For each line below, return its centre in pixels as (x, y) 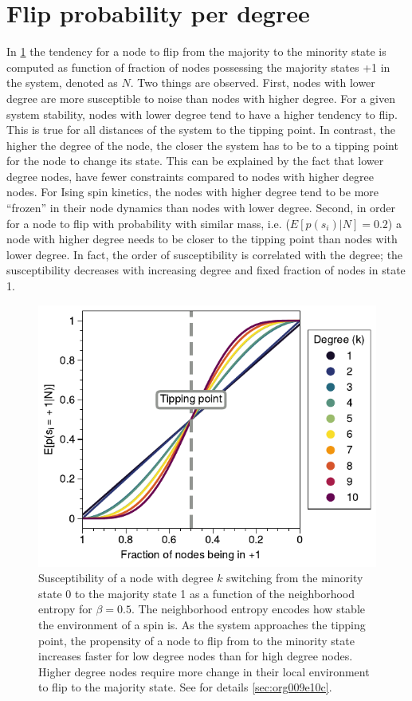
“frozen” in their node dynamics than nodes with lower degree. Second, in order (201, 208)
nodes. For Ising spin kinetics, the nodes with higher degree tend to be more (193, 192)
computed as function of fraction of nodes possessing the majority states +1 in (198, 67)
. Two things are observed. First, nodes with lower (253, 83)
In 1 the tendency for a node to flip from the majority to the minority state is (196, 51)
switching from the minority (295, 578)
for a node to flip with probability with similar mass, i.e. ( (148, 223)
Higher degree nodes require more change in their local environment (204, 671)
